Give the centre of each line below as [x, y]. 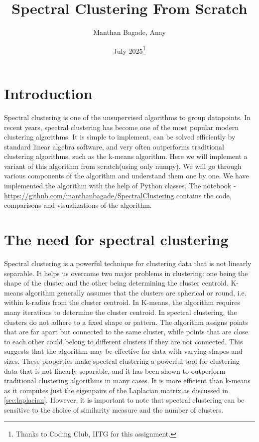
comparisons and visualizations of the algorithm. [78, 205]
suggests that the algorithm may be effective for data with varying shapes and [123, 351]
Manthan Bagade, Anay [129, 32]
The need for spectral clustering [116, 239]
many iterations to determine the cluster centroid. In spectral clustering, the [121, 312]
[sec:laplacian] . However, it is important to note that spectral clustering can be [124, 400]
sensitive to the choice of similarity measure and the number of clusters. [114, 409]
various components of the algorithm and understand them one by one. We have [127, 176]
